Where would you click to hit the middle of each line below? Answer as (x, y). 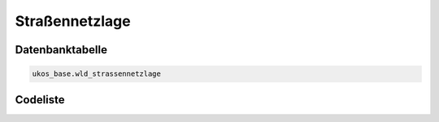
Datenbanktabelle (61, 50)
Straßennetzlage (73, 21)
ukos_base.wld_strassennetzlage (97, 74)
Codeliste (40, 100)
